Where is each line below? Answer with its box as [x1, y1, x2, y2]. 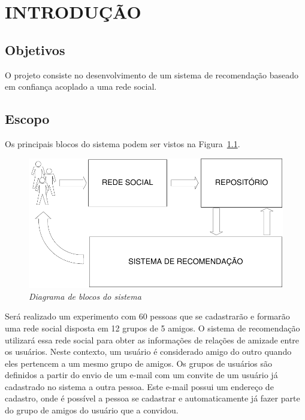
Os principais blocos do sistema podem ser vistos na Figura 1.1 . [5, 137, 240, 150]
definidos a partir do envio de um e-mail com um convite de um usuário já [5, 369, 278, 381]
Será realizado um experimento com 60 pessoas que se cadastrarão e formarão [5, 310, 290, 322]
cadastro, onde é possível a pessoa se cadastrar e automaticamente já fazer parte [5, 392, 300, 404]
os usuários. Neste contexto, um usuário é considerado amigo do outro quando [5, 345, 292, 358]
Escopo [5, 109, 50, 128]
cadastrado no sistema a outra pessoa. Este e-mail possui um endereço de [5, 380, 274, 392]
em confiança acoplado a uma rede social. [5, 80, 157, 93]
